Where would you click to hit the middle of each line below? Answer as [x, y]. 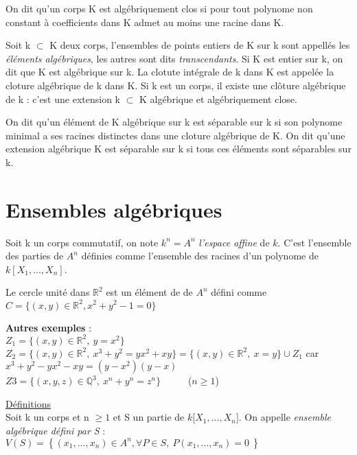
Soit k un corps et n [47, 417]
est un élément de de [149, 292]
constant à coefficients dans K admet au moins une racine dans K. [145, 22]
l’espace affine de [234, 242]
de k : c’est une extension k [63, 98]
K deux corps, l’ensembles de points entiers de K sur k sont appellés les [200, 45]
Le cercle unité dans [48, 292]
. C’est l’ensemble [314, 242]
